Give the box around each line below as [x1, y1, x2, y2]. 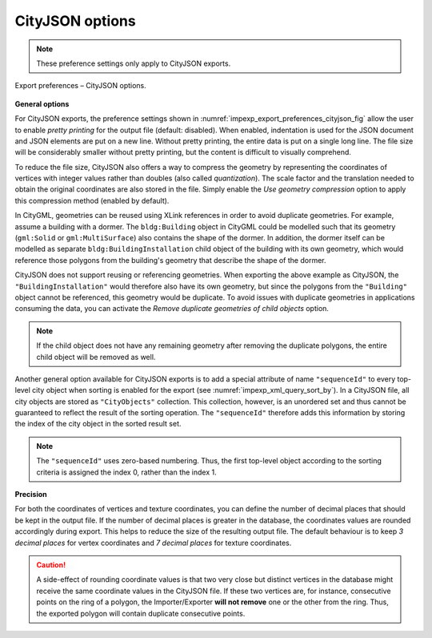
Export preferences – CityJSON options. [14, 81, 147, 91]
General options [14, 99, 70, 108]
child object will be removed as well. [36, 352, 156, 361]
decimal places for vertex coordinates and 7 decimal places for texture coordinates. [14, 538, 292, 547]
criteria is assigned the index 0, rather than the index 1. [36, 467, 217, 477]
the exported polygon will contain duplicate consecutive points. [36, 608, 246, 618]
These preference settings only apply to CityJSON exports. [36, 59, 231, 68]
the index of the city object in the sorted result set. [14, 419, 182, 429]
